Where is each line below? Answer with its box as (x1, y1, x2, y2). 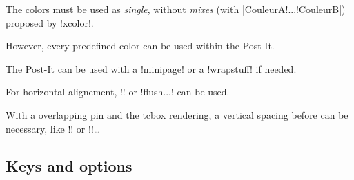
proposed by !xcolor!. (6, 15, 94, 30)
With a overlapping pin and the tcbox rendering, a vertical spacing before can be (6, 107, 348, 122)
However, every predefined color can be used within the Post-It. (6, 38, 275, 53)
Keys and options (6, 155, 132, 176)
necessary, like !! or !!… (6, 121, 101, 135)
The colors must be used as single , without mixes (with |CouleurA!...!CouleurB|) (6, 2, 346, 16)
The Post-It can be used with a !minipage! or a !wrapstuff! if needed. (6, 61, 297, 76)
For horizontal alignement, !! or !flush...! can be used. (6, 85, 230, 99)
